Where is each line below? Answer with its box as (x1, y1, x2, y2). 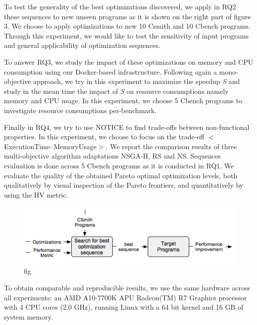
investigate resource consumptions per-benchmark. (4, 105, 157, 115)
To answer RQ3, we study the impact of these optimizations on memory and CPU (4, 56, 254, 67)
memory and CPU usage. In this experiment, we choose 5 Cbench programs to (4, 95, 242, 106)
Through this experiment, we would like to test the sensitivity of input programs (4, 30, 249, 41)
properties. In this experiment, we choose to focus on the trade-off (4, 131, 205, 142)
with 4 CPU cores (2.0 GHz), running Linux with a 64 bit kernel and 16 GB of (4, 302, 244, 312)
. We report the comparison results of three (105, 141, 237, 151)
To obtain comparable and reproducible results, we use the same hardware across (4, 283, 250, 293)
